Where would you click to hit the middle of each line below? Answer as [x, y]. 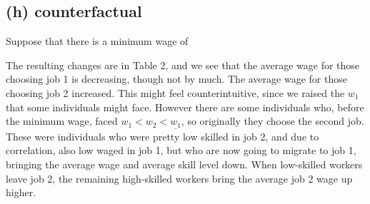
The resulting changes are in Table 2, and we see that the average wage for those [183, 65]
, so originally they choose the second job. [272, 121]
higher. [21, 192]
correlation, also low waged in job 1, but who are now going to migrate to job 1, [181, 150]
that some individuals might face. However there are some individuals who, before [185, 107]
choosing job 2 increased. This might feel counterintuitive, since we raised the [175, 92]
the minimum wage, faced [62, 121]
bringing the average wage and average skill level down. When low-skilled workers [184, 164]
